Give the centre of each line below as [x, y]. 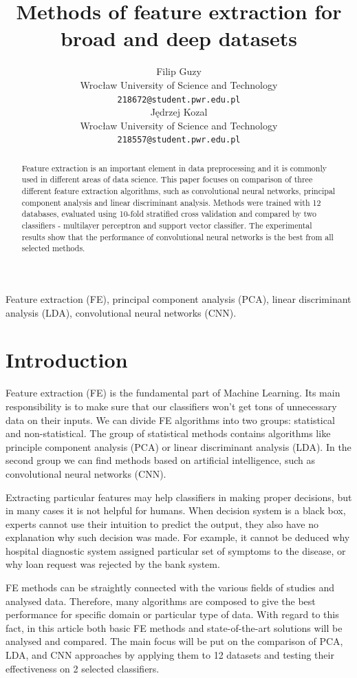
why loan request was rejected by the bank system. [113, 564]
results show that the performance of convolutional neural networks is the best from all [177, 236]
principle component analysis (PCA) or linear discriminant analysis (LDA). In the [178, 446]
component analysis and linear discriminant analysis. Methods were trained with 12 [171, 202]
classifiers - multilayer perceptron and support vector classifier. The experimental [167, 225]
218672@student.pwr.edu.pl [179, 99]
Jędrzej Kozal [179, 112]
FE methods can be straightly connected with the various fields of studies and [170, 587]
